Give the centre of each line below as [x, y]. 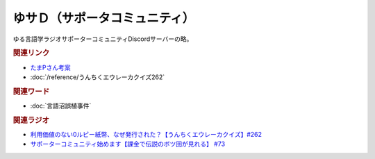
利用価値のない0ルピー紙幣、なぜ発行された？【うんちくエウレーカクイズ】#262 [146, 135]
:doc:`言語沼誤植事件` [61, 106]
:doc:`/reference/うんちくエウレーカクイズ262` [98, 77]
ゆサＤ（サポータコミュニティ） [104, 18]
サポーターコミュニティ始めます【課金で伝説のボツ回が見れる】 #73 [128, 144]
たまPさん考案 [50, 67]
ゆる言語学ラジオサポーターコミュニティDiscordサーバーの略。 [103, 39]
